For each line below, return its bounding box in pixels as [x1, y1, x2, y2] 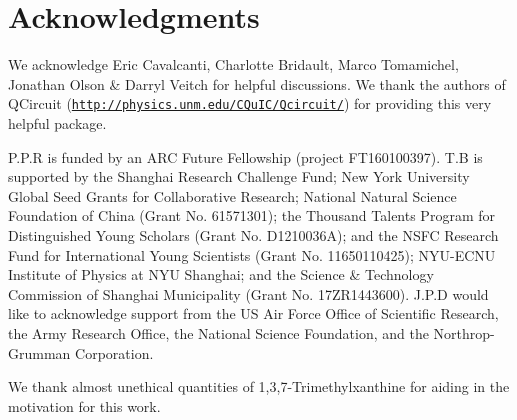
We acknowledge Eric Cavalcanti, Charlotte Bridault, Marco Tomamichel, [8, 54, 459, 75]
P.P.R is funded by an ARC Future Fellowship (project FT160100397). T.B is [8, 146, 483, 167]
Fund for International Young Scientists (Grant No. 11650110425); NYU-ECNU [8, 244, 496, 265]
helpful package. [8, 112, 107, 133]
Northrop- [433, 322, 495, 343]
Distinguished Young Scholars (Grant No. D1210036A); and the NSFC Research [8, 224, 499, 245]
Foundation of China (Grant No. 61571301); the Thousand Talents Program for [8, 205, 495, 226]
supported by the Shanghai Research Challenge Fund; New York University [8, 166, 470, 187]
